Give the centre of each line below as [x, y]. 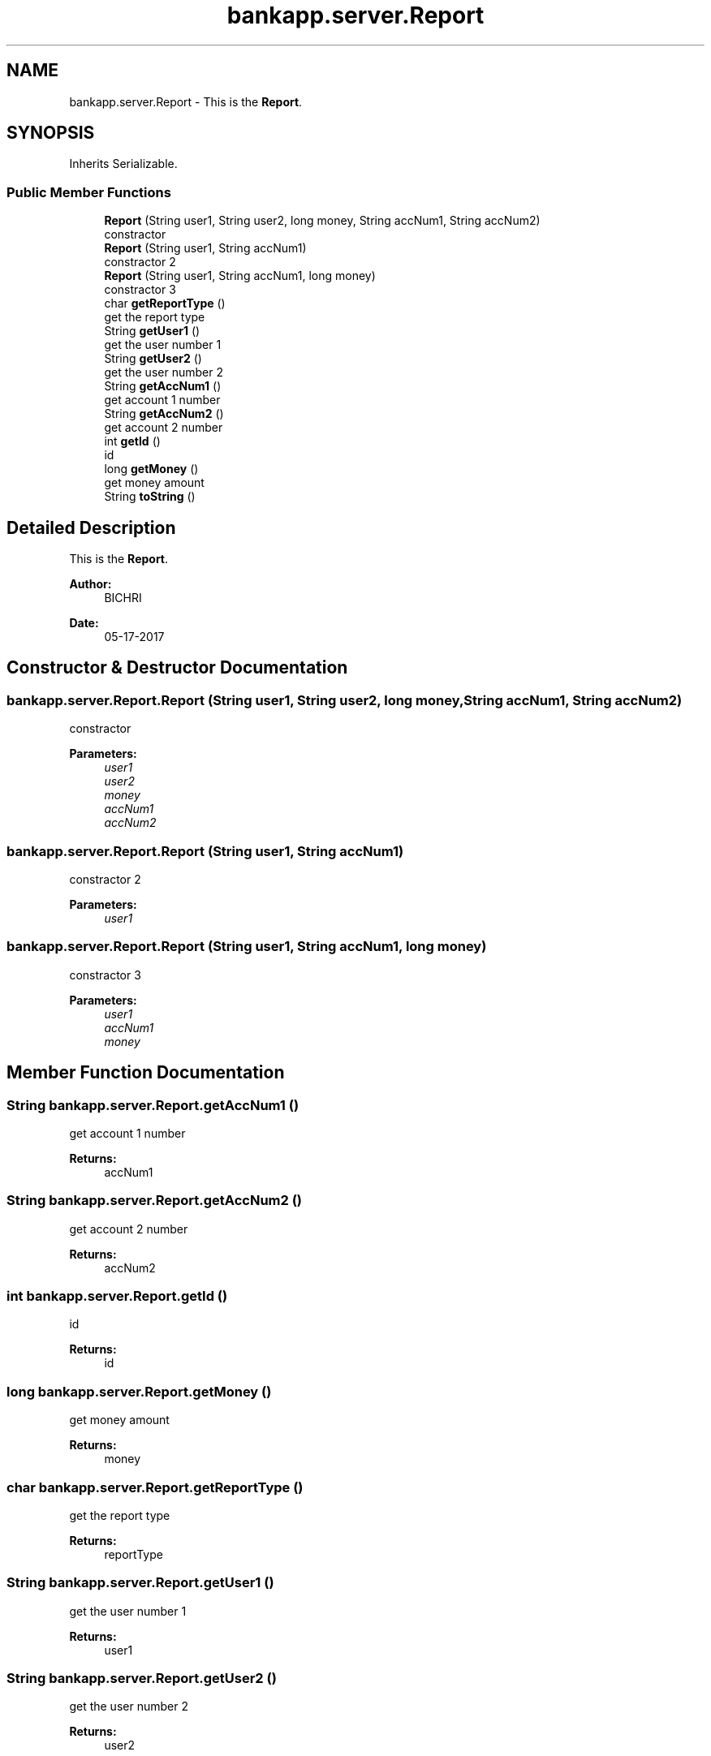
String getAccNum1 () [163, 386]
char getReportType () [165, 303]
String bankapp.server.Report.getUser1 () [140, 1583]
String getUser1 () [152, 331]
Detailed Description [91, 527]
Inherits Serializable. [123, 164]
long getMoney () [151, 469]
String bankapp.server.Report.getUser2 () [142, 1679]
